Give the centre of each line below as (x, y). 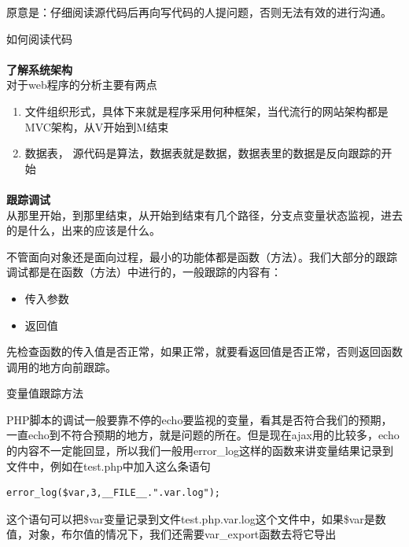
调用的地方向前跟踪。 (61, 366)
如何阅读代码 (39, 38)
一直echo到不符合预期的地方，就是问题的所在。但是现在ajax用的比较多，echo (203, 435)
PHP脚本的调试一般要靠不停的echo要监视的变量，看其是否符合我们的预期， (199, 419)
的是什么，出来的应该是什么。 (83, 230)
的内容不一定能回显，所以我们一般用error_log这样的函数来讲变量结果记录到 (200, 451)
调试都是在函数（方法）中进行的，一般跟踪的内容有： (144, 272)
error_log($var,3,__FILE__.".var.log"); (114, 493)
